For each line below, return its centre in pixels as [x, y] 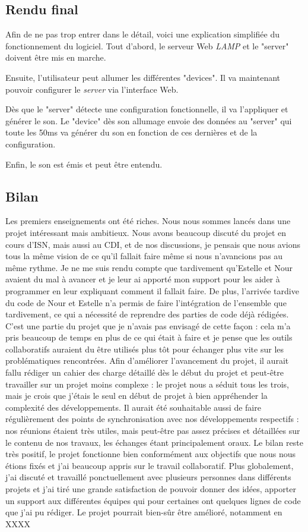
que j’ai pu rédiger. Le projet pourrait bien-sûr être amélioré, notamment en [144, 512]
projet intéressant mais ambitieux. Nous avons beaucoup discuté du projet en [146, 232]
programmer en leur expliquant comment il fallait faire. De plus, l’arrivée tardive [152, 290]
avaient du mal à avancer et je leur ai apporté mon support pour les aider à [143, 279]
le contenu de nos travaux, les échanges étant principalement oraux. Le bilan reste [154, 442]
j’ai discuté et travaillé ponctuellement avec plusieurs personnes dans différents [148, 477]
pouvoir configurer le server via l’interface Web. [92, 89]
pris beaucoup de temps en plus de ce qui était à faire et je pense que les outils [149, 337]
